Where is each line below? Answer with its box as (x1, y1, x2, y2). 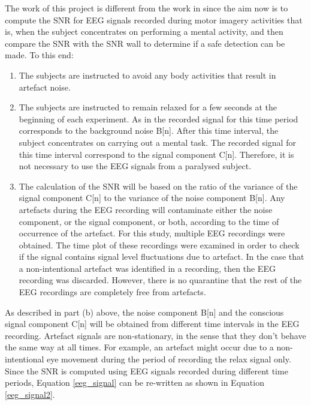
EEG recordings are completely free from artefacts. (19, 286, 206, 298)
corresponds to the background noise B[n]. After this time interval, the (19, 124, 279, 137)
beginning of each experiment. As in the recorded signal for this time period (19, 112, 298, 125)
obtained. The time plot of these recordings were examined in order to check (19, 238, 300, 251)
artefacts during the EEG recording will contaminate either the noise (19, 203, 273, 215)
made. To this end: (5, 49, 74, 61)
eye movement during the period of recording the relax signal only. (47, 353, 291, 365)
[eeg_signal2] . (5, 388, 55, 400)
